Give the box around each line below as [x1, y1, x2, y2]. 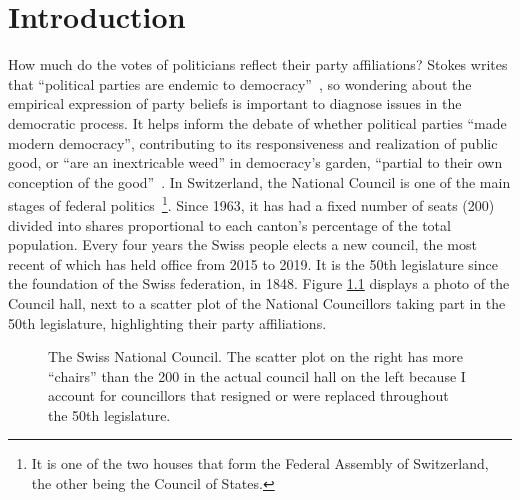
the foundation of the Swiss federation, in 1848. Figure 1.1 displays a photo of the [8, 273, 510, 294]
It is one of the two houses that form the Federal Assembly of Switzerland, [31, 453, 489, 474]
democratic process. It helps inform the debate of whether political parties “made [8, 112, 507, 133]
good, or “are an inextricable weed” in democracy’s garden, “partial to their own [8, 152, 503, 173]
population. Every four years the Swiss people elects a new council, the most [8, 234, 477, 255]
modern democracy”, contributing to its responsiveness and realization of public [8, 132, 498, 153]
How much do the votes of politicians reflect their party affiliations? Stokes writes [8, 54, 508, 75]
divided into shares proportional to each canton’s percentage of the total [8, 214, 451, 235]
